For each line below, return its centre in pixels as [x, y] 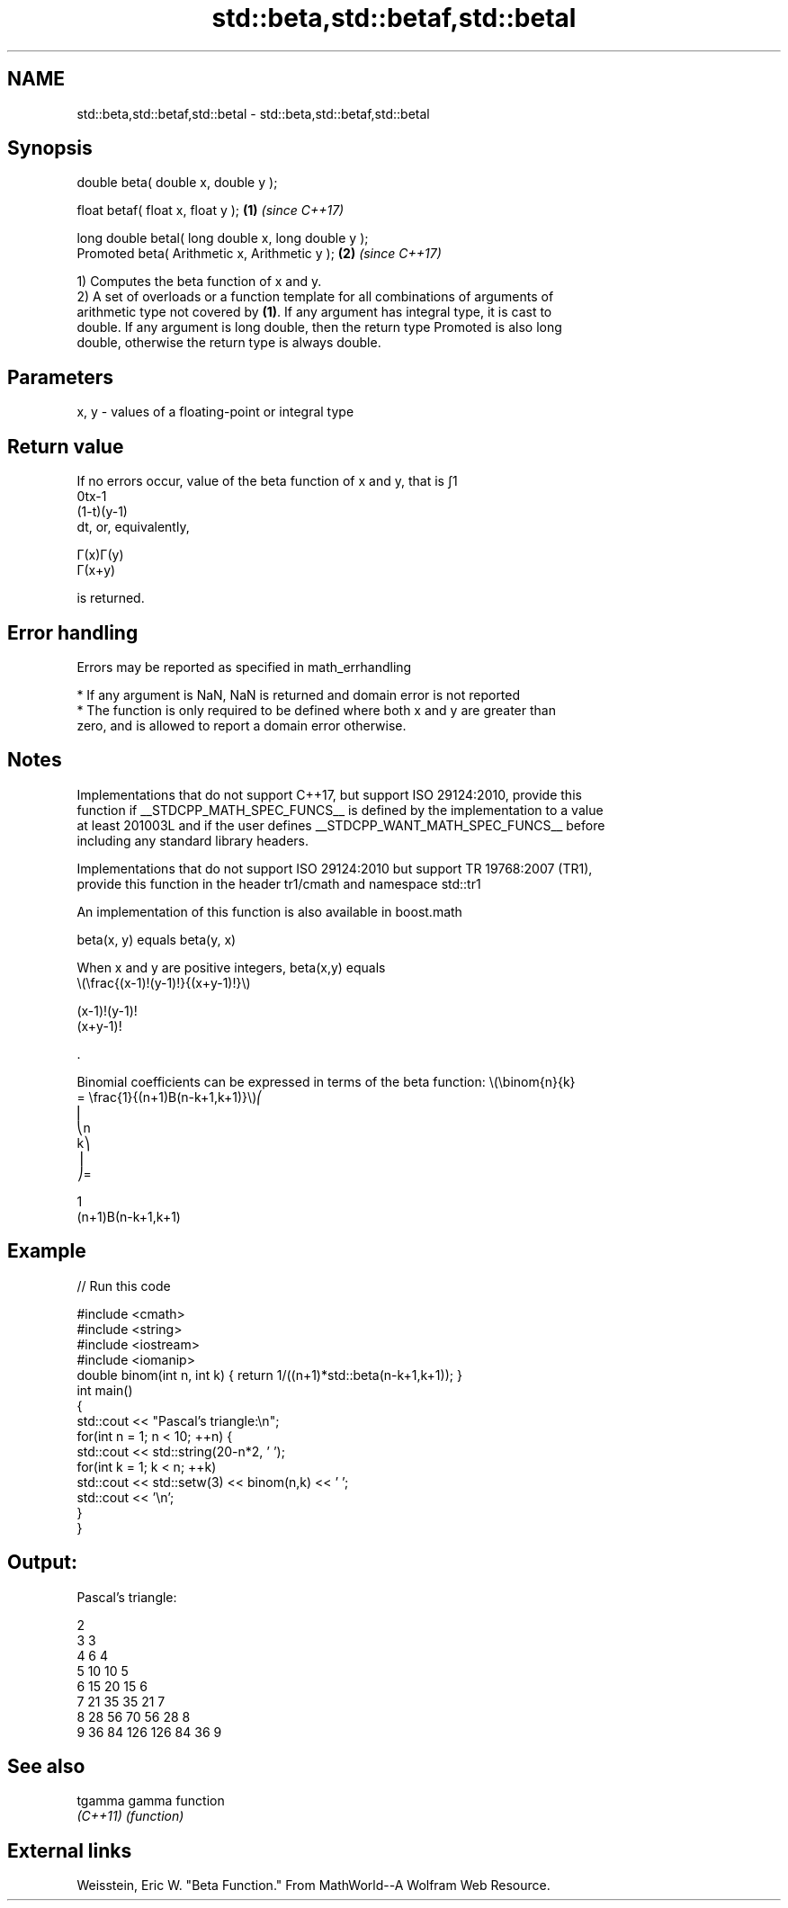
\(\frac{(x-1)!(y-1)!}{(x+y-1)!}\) [164, 982]
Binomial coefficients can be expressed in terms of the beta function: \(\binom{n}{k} [326, 1081]
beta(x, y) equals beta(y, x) [157, 939]
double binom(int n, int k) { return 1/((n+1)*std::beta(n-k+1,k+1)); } [269, 1375]
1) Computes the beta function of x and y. [199, 282]
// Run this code [124, 1285]
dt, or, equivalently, [133, 527]
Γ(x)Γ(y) [100, 555]
